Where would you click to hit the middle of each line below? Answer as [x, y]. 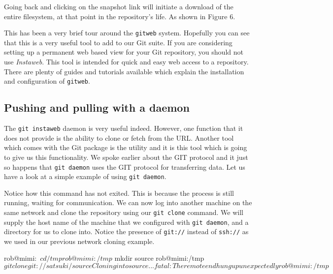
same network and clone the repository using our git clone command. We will [124, 212]
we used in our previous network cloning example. [79, 241]
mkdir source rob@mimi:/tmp [159, 258]
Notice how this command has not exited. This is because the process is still [119, 193]
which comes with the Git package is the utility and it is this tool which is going [126, 147]
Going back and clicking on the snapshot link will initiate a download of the [119, 6]
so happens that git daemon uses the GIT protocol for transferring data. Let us [125, 167]
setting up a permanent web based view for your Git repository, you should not [124, 52]
